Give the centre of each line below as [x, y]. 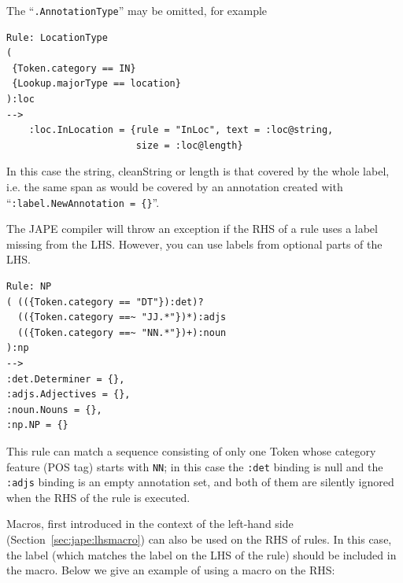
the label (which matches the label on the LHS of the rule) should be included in [201, 554]
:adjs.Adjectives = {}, [68, 395]
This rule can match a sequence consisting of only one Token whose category [191, 450]
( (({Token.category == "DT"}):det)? [105, 302]
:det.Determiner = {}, [66, 379]
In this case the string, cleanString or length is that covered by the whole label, [198, 171]
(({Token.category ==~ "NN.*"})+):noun [122, 332]
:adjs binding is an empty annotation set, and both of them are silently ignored [200, 482]
